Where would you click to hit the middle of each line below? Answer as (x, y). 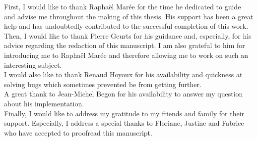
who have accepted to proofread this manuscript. (78, 132)
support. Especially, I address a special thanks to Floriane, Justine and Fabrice (124, 123)
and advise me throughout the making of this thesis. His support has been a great (129, 16)
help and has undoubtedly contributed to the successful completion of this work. (126, 26)
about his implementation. (44, 103)
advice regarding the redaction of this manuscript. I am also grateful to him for (125, 45)
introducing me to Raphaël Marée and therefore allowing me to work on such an (126, 55)
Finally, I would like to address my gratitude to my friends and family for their (124, 113)
